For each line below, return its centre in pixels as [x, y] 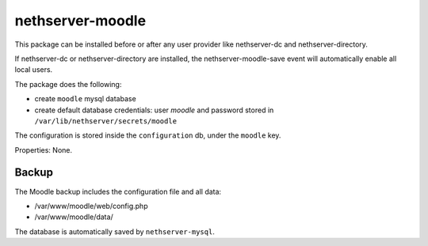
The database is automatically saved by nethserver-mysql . [115, 231]
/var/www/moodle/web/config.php [91, 206]
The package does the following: [68, 84]
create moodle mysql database [85, 99]
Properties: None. [44, 149]
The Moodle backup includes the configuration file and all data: [118, 191]
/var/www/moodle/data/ [74, 217]
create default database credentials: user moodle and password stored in [154, 110]
